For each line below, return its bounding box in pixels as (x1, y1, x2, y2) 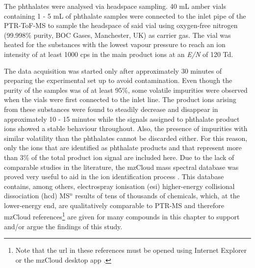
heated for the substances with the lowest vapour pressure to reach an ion (4, 39, 226, 50)
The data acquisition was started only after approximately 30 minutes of (4, 65, 222, 76)
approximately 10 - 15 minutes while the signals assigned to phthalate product (4, 113, 240, 124)
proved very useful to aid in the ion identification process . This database (4, 171, 224, 182)
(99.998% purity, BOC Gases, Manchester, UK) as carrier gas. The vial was (4, 29, 231, 40)
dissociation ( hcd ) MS (4, 190, 70, 201)
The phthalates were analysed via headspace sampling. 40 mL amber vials (4, 1, 226, 11)
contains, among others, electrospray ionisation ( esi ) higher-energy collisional (4, 181, 235, 191)
